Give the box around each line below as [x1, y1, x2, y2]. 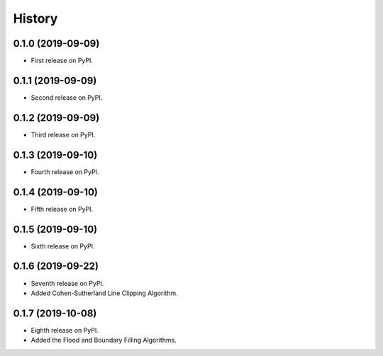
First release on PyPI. [30, 57, 94, 65]
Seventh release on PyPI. [30, 279, 104, 287]
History [13, 11, 58, 26]
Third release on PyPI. [30, 130, 96, 139]
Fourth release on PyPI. [30, 167, 99, 176]
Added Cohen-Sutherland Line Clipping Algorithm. [30, 289, 179, 297]
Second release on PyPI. [30, 93, 103, 102]
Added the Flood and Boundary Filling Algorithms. [30, 336, 177, 345]
